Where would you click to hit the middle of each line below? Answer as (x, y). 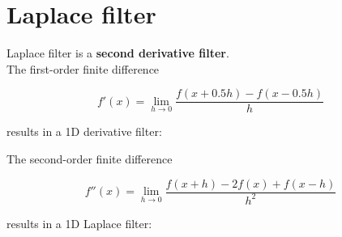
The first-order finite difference (83, 68)
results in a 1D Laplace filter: (79, 223)
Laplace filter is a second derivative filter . (118, 53)
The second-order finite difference (90, 158)
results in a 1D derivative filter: (84, 131)
